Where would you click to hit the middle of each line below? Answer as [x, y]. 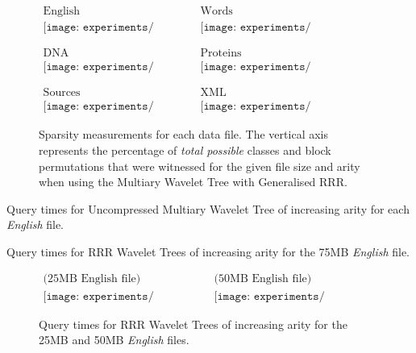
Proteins [221, 54]
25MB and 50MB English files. [114, 340]
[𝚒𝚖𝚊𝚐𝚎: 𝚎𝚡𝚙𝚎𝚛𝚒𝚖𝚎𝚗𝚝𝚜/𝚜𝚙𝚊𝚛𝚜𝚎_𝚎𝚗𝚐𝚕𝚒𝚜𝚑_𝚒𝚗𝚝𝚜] [256, 28]
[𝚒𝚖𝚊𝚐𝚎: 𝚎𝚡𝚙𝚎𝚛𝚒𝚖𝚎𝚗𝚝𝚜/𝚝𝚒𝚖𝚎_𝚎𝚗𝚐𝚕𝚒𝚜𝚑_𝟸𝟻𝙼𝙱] [98, 296]
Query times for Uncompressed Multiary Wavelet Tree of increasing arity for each [208, 208]
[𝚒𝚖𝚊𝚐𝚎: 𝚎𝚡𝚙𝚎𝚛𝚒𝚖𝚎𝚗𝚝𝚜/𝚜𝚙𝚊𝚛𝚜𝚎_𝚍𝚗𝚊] [98, 67]
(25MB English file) [92, 279]
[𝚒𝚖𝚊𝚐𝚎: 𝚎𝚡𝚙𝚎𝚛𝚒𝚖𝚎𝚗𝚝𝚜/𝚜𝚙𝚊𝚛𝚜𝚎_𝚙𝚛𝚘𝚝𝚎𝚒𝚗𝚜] [256, 67]
